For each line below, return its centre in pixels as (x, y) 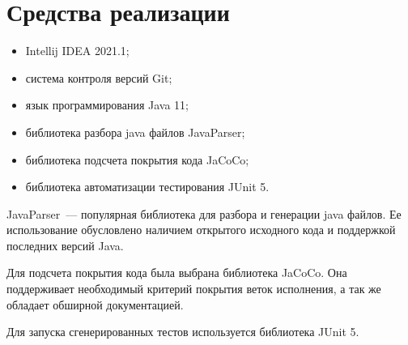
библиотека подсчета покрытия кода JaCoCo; (137, 159)
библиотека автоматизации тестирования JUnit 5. (147, 187)
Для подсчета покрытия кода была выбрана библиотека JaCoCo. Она (177, 273)
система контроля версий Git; (99, 77)
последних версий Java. (65, 245)
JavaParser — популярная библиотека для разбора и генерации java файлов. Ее (204, 213)
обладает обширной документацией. (95, 304)
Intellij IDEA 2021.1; (77, 51)
